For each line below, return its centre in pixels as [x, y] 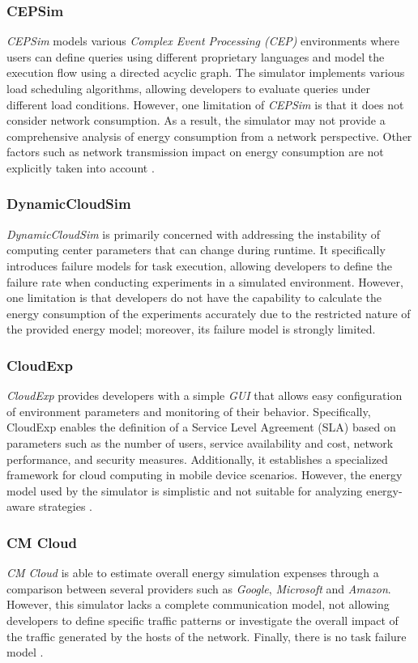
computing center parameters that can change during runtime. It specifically [196, 250]
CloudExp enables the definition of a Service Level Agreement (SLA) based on [201, 427]
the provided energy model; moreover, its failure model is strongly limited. [191, 329]
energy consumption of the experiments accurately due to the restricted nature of [209, 313]
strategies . [65, 506]
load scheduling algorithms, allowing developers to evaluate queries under [188, 88]
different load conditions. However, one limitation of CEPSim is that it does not [205, 104]
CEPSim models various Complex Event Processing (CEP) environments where [203, 41]
